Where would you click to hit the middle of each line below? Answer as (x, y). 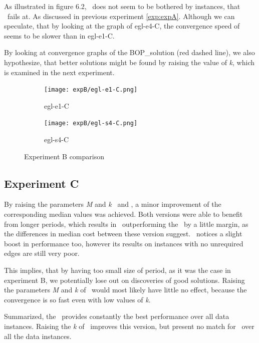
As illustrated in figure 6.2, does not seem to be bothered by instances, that (122, 6)
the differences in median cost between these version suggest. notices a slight (123, 234)
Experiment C (42, 183)
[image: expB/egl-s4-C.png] (91, 123)
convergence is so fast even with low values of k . (77, 299)
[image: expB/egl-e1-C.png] (91, 90)
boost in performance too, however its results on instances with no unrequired (124, 243)
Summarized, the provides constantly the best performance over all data (117, 316)
